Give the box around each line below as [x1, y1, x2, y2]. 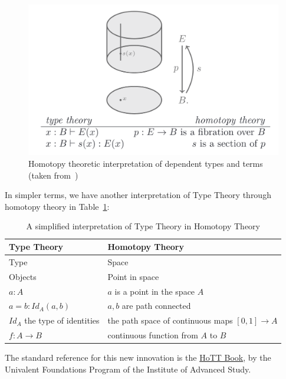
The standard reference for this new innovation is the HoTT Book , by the [5, 351, 271, 364]
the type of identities [24, 314, 100, 327]
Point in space [107, 270, 159, 282]
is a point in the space [114, 285, 195, 297]
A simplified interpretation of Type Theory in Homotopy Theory [26, 220, 261, 232]
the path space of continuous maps [107, 314, 233, 327]
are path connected [121, 299, 191, 312]
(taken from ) [28, 169, 78, 181]
